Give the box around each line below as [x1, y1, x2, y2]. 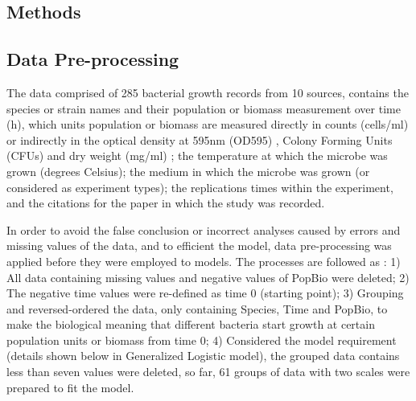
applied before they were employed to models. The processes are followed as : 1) [6, 252, 401, 269]
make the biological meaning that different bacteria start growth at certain [6, 316, 375, 333]
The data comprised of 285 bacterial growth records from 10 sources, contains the [6, 84, 409, 100]
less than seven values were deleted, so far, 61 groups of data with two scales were [6, 363, 410, 380]
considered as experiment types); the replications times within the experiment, [6, 178, 393, 195]
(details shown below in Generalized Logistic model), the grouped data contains [6, 347, 400, 364]
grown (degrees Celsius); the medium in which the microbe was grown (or [6, 162, 370, 179]
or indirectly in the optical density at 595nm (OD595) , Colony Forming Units [6, 131, 393, 148]
